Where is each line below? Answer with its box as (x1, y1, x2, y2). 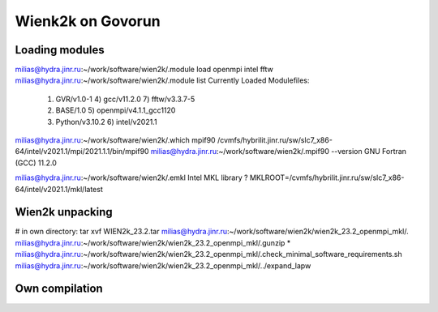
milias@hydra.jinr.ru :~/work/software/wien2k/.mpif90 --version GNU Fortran (150, 147, 407, 156)
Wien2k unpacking (15, 205, 113, 219)
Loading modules (15, 43, 105, 57)
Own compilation (15, 282, 103, 296)
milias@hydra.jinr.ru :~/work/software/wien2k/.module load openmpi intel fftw (15, 65, 273, 75)
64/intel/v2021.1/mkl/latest (15, 184, 103, 194)
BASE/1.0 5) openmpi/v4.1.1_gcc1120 (55, 105, 176, 115)
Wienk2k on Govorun (15, 12, 161, 30)
